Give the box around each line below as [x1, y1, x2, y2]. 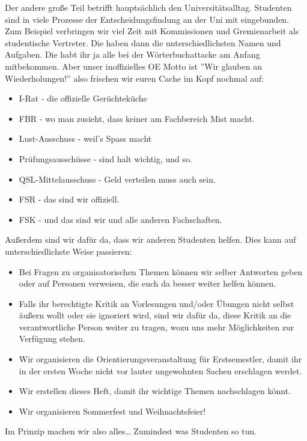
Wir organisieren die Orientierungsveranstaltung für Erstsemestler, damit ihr [19, 353, 302, 365]
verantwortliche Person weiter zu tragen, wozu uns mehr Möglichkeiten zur [19, 320, 294, 333]
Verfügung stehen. [19, 332, 85, 345]
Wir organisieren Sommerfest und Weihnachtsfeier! [19, 404, 206, 417]
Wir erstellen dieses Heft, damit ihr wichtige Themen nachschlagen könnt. [19, 385, 291, 397]
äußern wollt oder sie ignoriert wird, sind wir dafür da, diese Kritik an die [19, 309, 291, 321]
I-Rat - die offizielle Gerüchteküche [19, 92, 147, 105]
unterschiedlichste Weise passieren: [5, 245, 132, 257]
